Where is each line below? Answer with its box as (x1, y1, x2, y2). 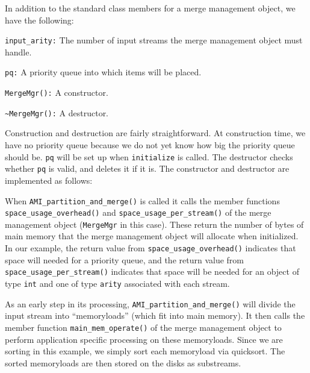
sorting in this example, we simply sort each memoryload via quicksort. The (5, 345, 285, 357)
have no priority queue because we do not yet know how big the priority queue (5, 139, 295, 151)
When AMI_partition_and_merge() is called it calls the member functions (5, 194, 280, 207)
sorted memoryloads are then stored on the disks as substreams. (5, 356, 241, 369)
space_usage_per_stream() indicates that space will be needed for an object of (5, 265, 299, 278)
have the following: (5, 13, 74, 26)
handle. (5, 45, 32, 58)
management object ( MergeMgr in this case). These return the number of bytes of (5, 218, 304, 230)
